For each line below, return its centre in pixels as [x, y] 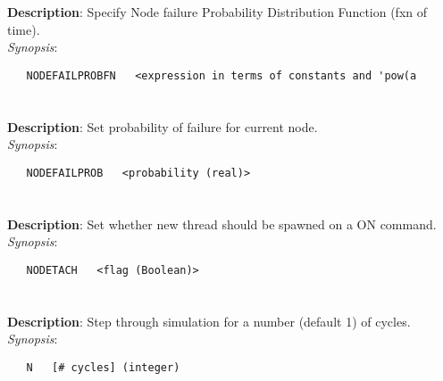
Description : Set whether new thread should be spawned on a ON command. [222, 224]
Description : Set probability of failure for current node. [163, 126]
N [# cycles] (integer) [103, 368]
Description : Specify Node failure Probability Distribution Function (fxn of [217, 12]
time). [24, 29]
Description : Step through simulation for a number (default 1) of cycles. [209, 321]
